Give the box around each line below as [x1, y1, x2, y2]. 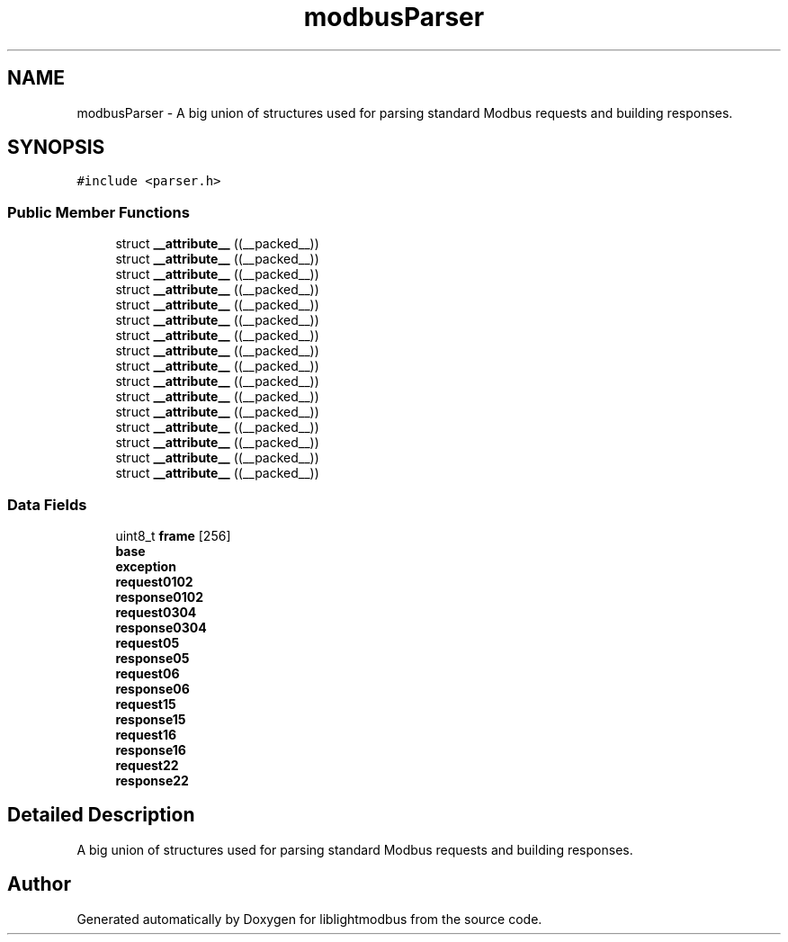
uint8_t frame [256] [115, 527, 231, 543]
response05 [115, 650, 190, 666]
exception [115, 558, 176, 574]
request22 [115, 757, 179, 773]
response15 [115, 711, 186, 727]
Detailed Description [7, 803, 195, 827]
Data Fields [7, 495, 87, 514]
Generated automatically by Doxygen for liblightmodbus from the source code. [76, 911, 542, 927]
